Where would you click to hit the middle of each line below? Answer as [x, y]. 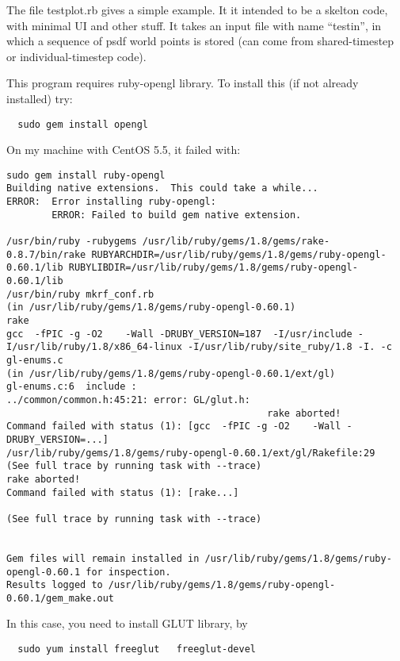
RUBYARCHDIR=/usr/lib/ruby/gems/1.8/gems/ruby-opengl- [239, 254]
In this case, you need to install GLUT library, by [127, 623]
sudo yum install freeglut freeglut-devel [137, 649]
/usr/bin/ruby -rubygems [72, 242]
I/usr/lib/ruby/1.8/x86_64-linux [94, 347]
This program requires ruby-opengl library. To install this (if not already [183, 83]
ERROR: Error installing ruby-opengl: [111, 202]
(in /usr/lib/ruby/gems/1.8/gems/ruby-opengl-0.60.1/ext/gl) [171, 373]
